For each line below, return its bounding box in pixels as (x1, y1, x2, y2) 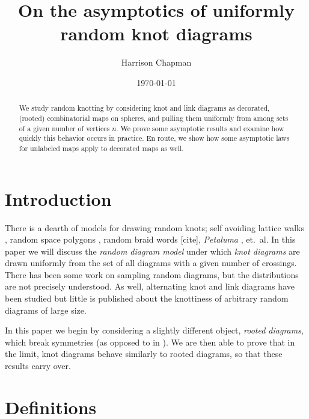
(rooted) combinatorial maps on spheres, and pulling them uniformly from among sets (19, 113, 289, 123)
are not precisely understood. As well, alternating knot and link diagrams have (5, 280, 295, 293)
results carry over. (5, 359, 71, 372)
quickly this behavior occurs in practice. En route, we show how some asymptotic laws (19, 133, 290, 143)
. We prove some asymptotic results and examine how (116, 123, 284, 133)
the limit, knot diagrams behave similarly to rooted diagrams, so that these (5, 347, 283, 360)
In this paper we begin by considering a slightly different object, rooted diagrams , (5, 324, 304, 337)
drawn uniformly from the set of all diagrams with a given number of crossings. (5, 256, 297, 269)
